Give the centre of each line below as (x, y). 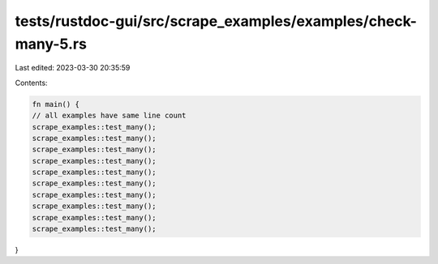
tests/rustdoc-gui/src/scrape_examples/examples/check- (216, 21)
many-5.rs (51, 44)
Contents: (31, 83)
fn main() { (56, 104)
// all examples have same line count (109, 116)
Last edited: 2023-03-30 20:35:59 (73, 68)
